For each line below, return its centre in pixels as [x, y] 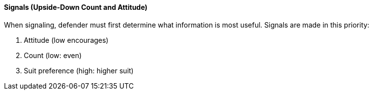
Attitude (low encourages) [66, 40]
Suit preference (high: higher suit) [79, 70]
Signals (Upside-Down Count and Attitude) [76, 7]
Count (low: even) [53, 55]
